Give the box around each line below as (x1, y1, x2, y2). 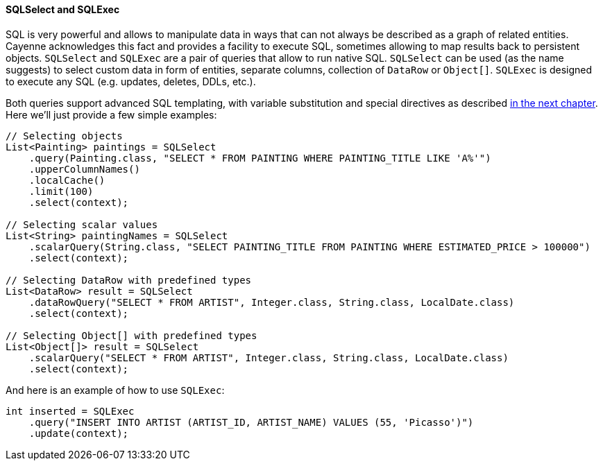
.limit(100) (28, 185, 94, 197)
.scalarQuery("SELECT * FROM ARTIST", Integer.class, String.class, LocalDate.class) (28, 352, 509, 363)
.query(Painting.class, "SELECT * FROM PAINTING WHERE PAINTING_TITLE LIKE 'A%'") (28, 152, 491, 164)
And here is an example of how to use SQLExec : (6, 383, 225, 396)
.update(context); (28, 427, 129, 439)
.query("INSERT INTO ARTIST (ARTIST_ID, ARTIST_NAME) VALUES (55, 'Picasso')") (28, 416, 474, 428)
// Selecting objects (6, 130, 123, 141)
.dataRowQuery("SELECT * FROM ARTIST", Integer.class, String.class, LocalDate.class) (28, 296, 515, 308)
